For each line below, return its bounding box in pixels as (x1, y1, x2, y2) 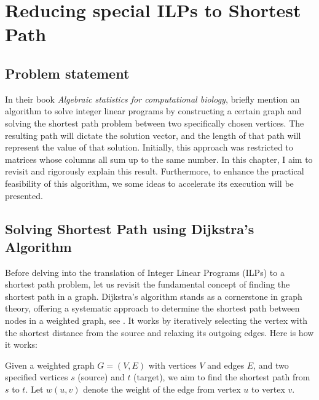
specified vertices (5, 371, 68, 383)
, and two (253, 358, 289, 371)
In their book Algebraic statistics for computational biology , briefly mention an (5, 92, 300, 105)
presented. (5, 189, 43, 202)
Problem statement (5, 63, 130, 82)
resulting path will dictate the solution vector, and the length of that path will (5, 128, 301, 141)
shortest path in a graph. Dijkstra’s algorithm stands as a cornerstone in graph (5, 289, 302, 302)
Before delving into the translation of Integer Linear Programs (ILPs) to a (5, 265, 285, 278)
